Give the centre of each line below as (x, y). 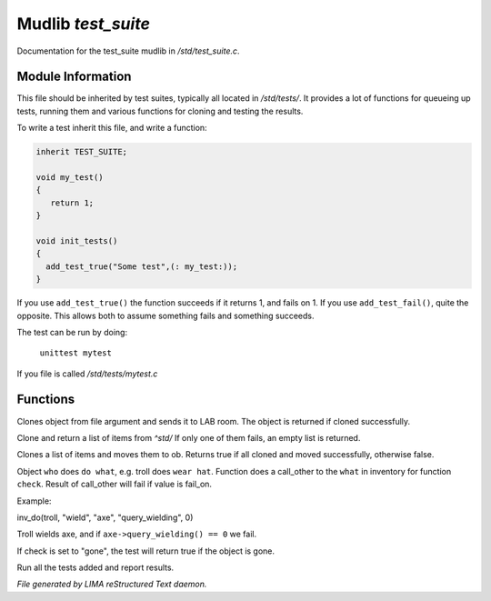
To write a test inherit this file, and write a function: (112, 128)
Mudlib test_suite (83, 24)
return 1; (72, 203)
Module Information (74, 77)
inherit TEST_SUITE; (81, 152)
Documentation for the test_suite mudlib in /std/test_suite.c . (128, 51)
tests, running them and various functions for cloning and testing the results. (160, 111)
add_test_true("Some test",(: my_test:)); (142, 266)
